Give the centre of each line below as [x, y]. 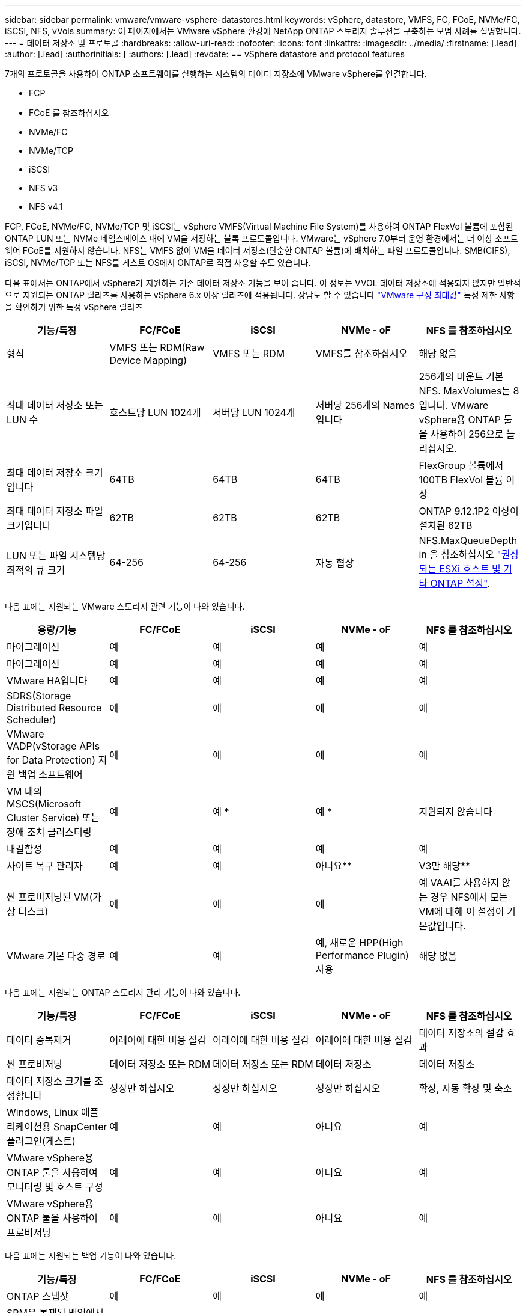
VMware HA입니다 [47, 681]
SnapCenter [80, 1127]
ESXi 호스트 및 [470, 569]
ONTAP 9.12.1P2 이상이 [469, 511]
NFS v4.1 [46, 207]
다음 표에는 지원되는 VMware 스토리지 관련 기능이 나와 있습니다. [125, 606]
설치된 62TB [446, 525]
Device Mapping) [148, 360]
